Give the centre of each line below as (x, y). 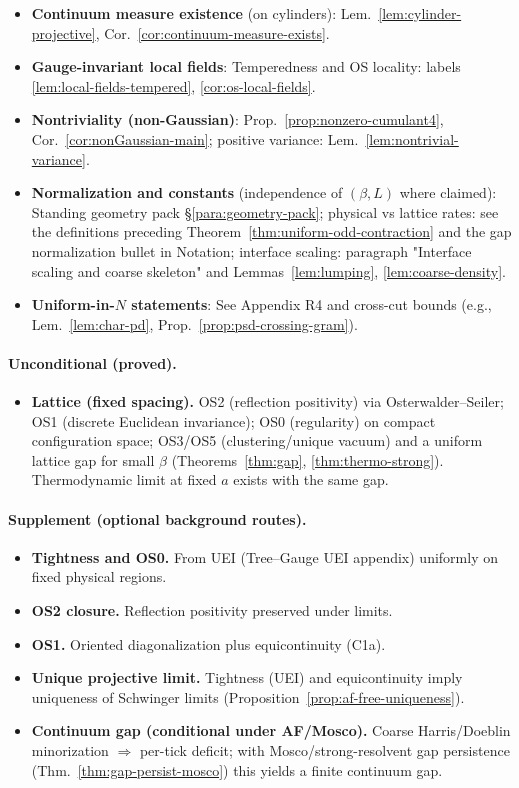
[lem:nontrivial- (412, 138)
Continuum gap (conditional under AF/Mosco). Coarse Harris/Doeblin (271, 730)
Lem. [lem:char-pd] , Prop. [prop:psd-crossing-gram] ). (194, 323)
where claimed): (448, 192)
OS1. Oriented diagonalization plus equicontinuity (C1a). (208, 643)
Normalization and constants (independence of (187, 192)
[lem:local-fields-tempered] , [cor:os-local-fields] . (173, 85)
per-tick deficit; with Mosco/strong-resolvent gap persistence (324, 750)
